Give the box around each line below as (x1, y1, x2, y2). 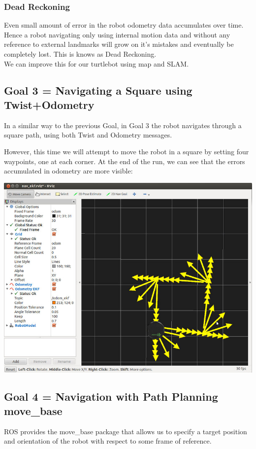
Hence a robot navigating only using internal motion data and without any (4, 29, 230, 39)
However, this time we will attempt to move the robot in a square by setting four (4, 146, 249, 156)
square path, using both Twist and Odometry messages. (4, 130, 172, 140)
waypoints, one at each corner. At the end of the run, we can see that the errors (4, 156, 245, 166)
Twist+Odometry (4, 97, 95, 112)
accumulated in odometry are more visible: (4, 166, 133, 176)
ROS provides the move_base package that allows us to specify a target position (4, 426, 247, 436)
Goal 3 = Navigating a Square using (4, 82, 192, 98)
